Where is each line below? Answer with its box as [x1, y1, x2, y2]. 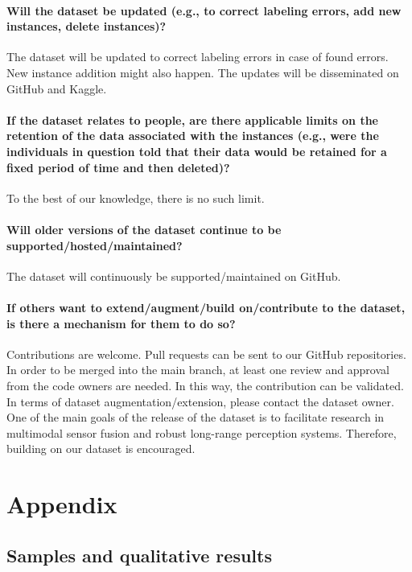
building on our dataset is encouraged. [6, 440, 196, 457]
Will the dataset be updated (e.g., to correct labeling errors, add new [6, 2, 402, 19]
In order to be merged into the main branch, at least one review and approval [6, 361, 389, 378]
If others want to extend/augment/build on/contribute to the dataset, [6, 298, 406, 315]
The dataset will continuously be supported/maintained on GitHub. [6, 267, 341, 284]
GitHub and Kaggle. [6, 80, 107, 97]
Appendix [6, 488, 117, 521]
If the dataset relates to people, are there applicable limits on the [6, 111, 378, 128]
